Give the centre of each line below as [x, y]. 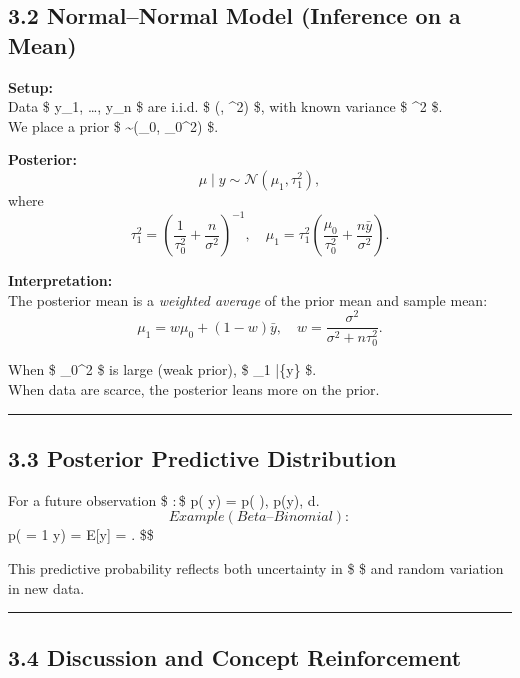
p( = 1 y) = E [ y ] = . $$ [81, 534]
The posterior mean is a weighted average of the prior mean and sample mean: [248, 299]
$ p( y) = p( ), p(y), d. [249, 499]
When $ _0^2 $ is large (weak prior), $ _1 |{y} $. [162, 369]
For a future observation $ [88, 499]
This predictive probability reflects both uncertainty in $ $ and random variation [256, 568]
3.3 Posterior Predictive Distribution [202, 458]
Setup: [30, 86]
